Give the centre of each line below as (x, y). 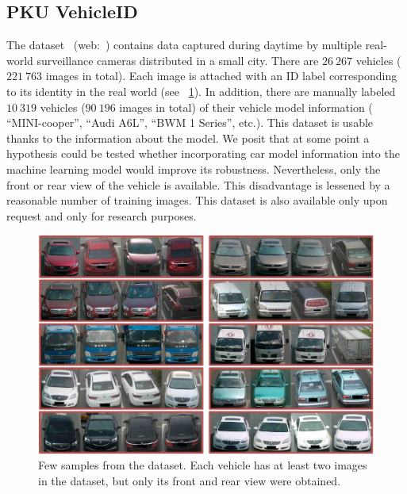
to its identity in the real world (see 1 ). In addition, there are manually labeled (201, 91)
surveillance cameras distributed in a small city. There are (178, 60)
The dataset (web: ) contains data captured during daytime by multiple (184, 45)
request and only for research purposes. (102, 215)
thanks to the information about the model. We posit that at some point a (188, 138)
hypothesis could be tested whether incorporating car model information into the (203, 153)
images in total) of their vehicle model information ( (246, 107)
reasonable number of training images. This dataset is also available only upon (197, 200)
